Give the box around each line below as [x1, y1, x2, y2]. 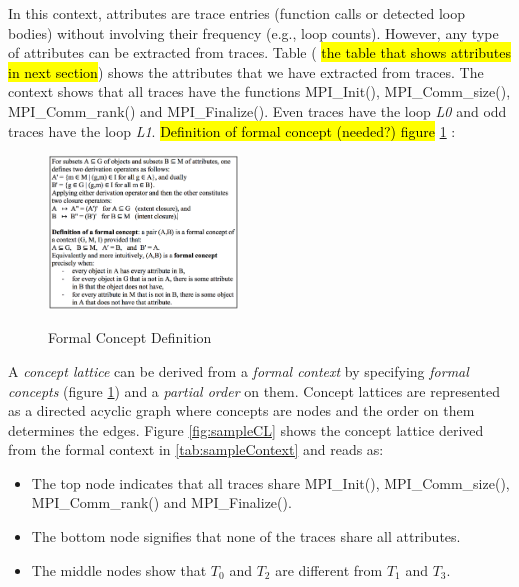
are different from [275, 559, 383, 580]
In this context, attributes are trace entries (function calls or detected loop [8, 3, 466, 23]
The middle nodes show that [31, 559, 207, 580]
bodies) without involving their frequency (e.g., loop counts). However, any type [8, 22, 499, 43]
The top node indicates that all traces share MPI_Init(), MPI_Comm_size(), [31, 472, 510, 493]
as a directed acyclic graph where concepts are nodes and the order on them [8, 400, 475, 421]
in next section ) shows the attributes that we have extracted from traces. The [8, 61, 484, 82]
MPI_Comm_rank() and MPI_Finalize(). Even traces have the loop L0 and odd [8, 100, 507, 121]
